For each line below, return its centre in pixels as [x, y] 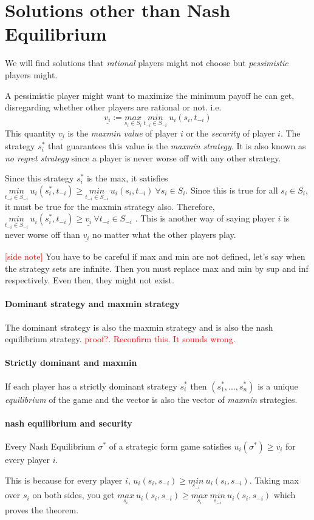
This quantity [30, 133]
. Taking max [274, 480]
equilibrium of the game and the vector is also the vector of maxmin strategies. [151, 399]
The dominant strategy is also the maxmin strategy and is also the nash [139, 327]
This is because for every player [64, 480]
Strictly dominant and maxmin [71, 363]
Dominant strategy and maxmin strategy [93, 304]
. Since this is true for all [232, 190]
